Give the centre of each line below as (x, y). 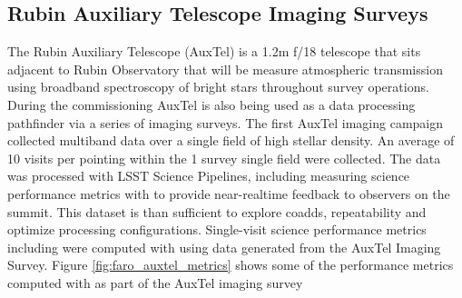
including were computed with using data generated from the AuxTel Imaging (224, 247)
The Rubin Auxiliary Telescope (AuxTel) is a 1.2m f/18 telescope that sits (214, 51)
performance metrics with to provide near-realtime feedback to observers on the (229, 193)
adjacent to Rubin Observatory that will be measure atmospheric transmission (225, 69)
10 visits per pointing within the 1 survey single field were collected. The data (224, 158)
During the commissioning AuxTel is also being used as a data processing (211, 104)
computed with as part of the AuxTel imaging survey (155, 282)
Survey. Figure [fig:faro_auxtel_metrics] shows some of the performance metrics (231, 265)
